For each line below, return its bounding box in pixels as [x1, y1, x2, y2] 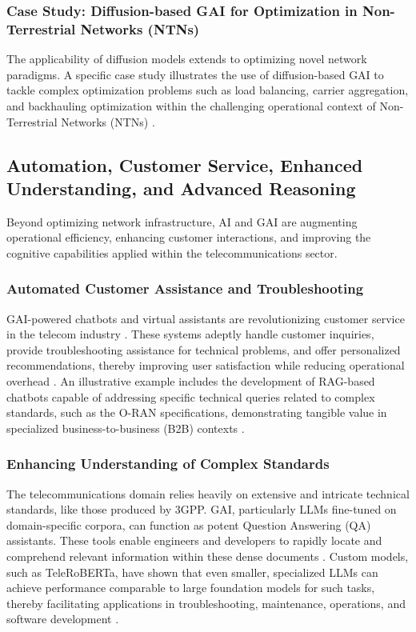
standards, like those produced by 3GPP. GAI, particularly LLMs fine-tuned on [6, 501, 397, 518]
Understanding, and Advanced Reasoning [6, 175, 356, 200]
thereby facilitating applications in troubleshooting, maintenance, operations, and [6, 594, 406, 611]
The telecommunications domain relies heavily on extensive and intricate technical [6, 485, 410, 502]
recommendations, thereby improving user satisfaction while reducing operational [6, 357, 405, 374]
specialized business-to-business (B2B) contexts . [6, 419, 245, 436]
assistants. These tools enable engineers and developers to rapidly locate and [6, 532, 382, 549]
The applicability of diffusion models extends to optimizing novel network [6, 50, 367, 67]
